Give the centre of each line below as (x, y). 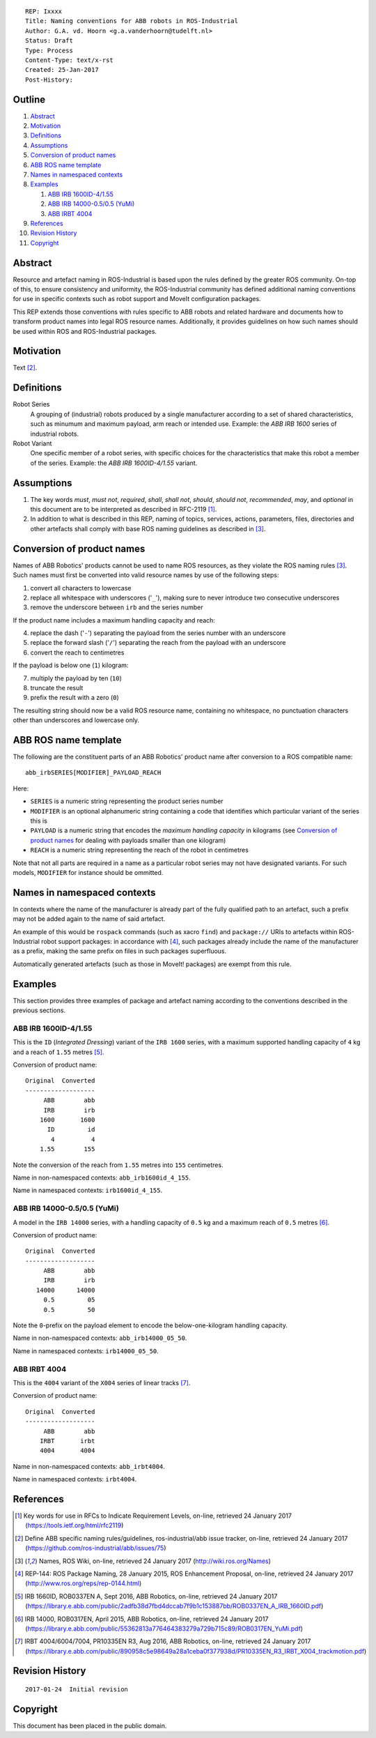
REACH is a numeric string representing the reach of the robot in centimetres (139, 850)
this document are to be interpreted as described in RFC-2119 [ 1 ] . (124, 510)
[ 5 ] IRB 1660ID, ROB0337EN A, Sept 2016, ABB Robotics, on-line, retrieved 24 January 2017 (146, 1596)
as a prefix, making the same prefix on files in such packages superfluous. (119, 951)
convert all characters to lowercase (81, 588)
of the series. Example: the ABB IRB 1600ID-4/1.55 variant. (114, 463)
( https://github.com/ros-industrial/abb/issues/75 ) (96, 1548)
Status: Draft (49, 41)
